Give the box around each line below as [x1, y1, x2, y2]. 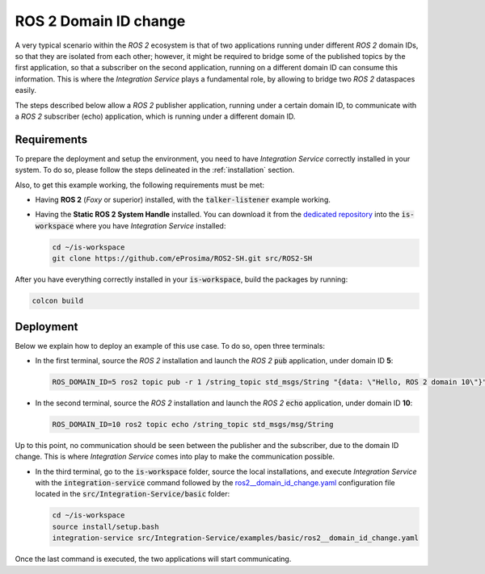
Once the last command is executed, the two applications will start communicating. [15, 554, 292, 564]
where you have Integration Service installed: [75, 220, 226, 230]
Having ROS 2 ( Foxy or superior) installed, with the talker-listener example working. [35, 195, 331, 204]
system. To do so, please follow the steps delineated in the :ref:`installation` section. [15, 165, 295, 175]
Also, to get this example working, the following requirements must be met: [15, 180, 265, 190]
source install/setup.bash [52, 522, 159, 531]
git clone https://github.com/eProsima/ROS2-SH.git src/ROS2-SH [52, 254, 313, 263]
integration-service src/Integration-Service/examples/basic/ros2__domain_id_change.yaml [52, 534, 420, 543]
